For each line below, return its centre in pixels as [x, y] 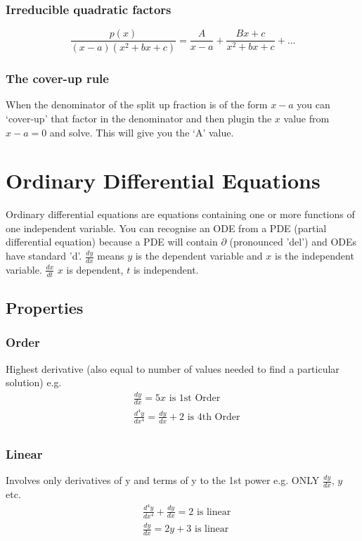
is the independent [315, 256]
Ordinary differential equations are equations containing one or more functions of [180, 214]
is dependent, [95, 269]
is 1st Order [195, 399]
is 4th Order [214, 417]
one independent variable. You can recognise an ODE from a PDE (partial [166, 228]
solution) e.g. [34, 382]
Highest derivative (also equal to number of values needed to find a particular [173, 368]
